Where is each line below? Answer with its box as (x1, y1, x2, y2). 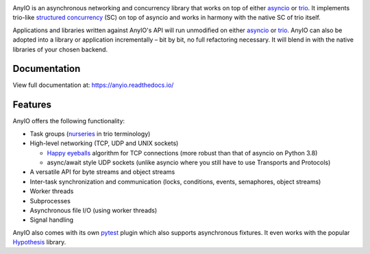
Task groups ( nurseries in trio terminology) (29, 129, 151, 138)
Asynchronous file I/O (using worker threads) (29, 206, 158, 214)
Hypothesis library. (12, 238, 66, 246)
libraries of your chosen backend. (12, 45, 108, 53)
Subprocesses (29, 196, 71, 205)
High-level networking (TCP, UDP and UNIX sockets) (29, 139, 179, 147)
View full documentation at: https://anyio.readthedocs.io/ (12, 81, 174, 89)
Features (12, 99, 51, 111)
